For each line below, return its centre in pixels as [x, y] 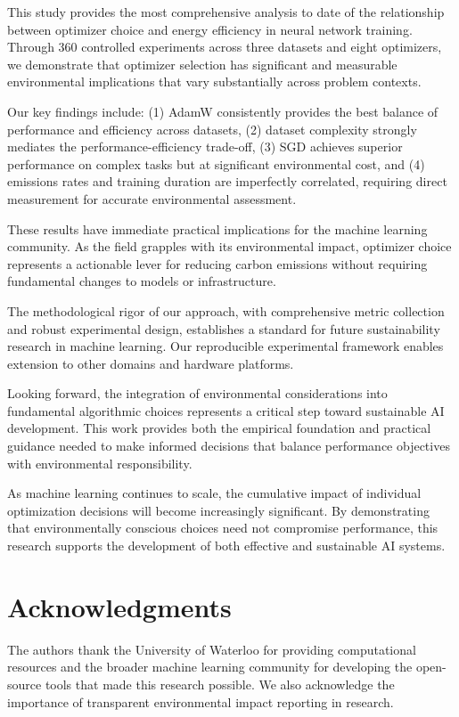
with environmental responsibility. [100, 463]
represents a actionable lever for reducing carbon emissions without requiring [217, 263]
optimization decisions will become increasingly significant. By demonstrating [218, 510]
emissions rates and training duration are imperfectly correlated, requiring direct [227, 181]
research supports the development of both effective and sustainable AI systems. [226, 546]
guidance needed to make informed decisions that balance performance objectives [229, 446]
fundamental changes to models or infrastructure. [142, 281]
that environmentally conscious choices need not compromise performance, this [223, 528]
